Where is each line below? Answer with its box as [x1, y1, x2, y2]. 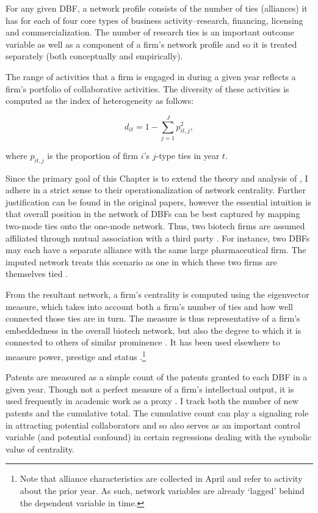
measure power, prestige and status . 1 [5, 348, 146, 363]
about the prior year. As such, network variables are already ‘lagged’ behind [20, 484, 305, 496]
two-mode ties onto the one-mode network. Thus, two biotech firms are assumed [5, 220, 305, 232]
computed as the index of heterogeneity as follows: [5, 94, 194, 107]
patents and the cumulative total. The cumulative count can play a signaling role [5, 407, 309, 419]
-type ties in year [156, 149, 220, 161]
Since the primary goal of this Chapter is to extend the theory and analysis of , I [5, 171, 308, 184]
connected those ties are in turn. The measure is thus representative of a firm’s [5, 312, 300, 325]
